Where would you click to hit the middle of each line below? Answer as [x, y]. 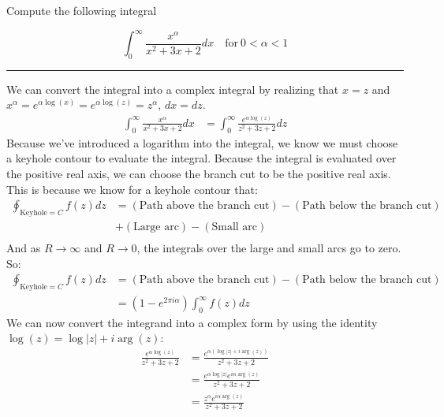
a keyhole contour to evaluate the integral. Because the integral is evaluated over [201, 158]
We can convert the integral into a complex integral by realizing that [173, 89]
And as [24, 247]
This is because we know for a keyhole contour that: [132, 189]
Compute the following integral [82, 10]
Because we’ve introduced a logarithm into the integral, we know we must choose [202, 142]
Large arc [156, 227]
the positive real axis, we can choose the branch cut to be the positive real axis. [199, 173]
